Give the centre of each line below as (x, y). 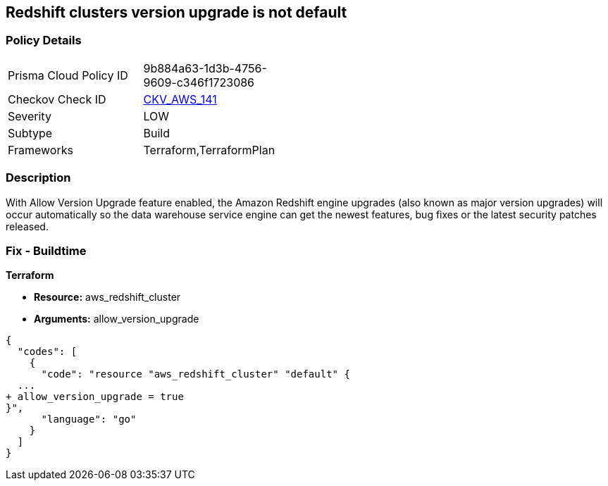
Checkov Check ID (57, 99)
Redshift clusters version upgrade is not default (176, 12)
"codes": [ (47, 352)
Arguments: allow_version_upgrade (117, 319)
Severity (30, 116)
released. (27, 226)
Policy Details (44, 40)
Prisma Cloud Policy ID (68, 75)
